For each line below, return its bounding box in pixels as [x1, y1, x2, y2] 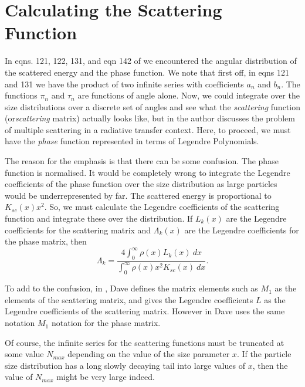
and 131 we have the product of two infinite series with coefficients [5, 77, 244, 90]
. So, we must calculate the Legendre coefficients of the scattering [44, 201, 280, 213]
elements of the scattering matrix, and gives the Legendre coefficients [5, 293, 253, 305]
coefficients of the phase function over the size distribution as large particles [5, 178, 277, 190]
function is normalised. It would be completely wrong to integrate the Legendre [5, 166, 290, 178]
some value [5, 348, 44, 360]
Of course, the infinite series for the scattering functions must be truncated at [5, 336, 284, 348]
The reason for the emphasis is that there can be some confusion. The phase [5, 155, 279, 167]
